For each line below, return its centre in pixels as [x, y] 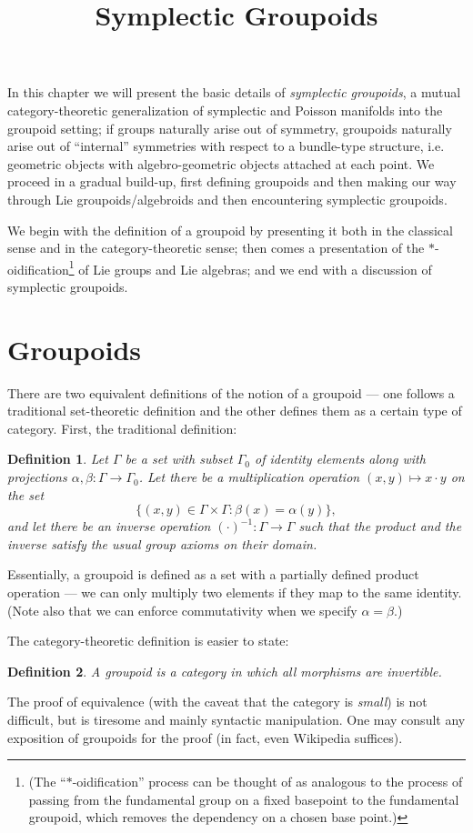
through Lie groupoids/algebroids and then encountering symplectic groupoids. [227, 199]
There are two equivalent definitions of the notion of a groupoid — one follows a [231, 392]
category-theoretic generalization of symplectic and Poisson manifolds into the [225, 110]
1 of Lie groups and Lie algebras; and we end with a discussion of [250, 267]
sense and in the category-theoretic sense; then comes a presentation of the [216, 248]
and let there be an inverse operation [109, 526]
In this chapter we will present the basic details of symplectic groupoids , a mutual [234, 92]
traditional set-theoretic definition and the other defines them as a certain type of [235, 411]
